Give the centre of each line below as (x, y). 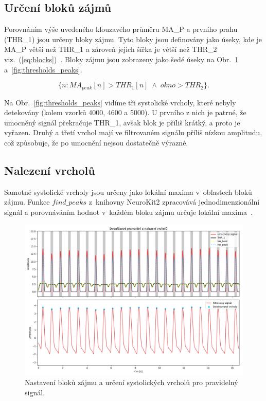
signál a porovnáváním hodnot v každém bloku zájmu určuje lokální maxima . (128, 212)
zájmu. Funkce (27, 202)
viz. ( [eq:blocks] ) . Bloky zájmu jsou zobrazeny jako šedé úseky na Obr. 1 (121, 59)
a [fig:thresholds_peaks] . (43, 69)
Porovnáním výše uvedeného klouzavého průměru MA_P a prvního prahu (121, 29)
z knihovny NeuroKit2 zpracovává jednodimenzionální (174, 202)
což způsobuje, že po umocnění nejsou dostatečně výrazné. (96, 142)
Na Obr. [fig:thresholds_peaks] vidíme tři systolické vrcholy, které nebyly (120, 102)
